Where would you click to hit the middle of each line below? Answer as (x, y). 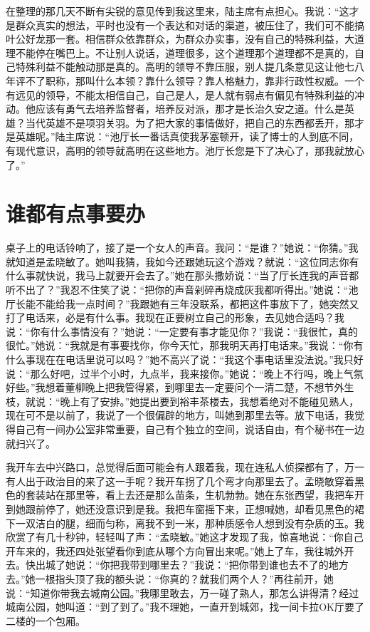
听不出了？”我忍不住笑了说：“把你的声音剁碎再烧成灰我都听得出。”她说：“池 (182, 290)
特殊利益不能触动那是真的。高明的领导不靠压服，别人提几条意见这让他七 (185, 67)
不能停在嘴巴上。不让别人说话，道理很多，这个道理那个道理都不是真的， (185, 52)
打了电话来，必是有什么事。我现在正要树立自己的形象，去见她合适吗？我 (175, 317)
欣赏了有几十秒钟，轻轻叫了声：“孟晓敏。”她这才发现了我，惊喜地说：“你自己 (185, 537)
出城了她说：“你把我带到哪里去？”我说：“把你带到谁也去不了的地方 (192, 565)
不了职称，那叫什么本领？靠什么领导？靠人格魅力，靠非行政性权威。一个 (195, 80)
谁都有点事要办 (76, 213)
